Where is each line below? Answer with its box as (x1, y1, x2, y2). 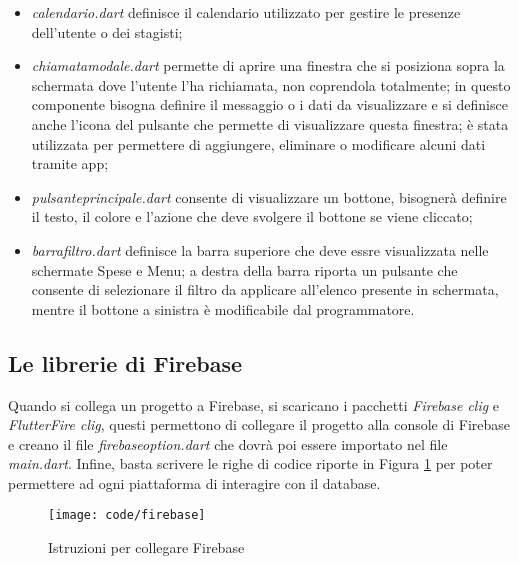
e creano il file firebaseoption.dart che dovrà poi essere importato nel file (8, 433, 448, 454)
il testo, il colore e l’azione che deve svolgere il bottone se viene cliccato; (31, 206, 473, 227)
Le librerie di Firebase (8, 347, 243, 378)
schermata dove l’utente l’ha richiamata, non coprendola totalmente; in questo (31, 74, 511, 95)
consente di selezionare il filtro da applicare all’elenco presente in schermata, (31, 279, 499, 300)
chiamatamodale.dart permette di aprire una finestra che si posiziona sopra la (31, 55, 505, 76)
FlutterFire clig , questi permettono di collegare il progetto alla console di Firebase (8, 414, 511, 435)
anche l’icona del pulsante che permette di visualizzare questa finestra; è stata (31, 113, 509, 134)
